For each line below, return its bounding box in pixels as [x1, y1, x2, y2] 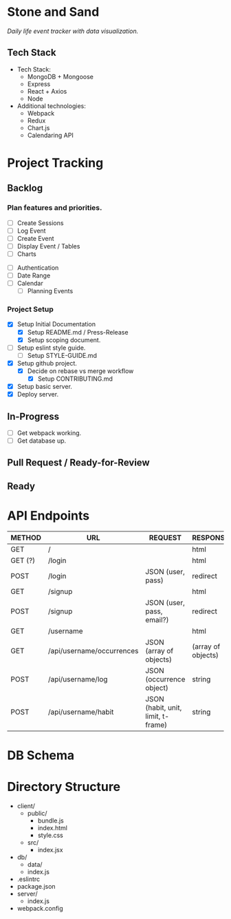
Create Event [16, 234, 54, 242]
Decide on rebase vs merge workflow [27, 366, 134, 375]
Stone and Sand [7, 4, 100, 20]
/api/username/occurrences [47, 646, 139, 655]
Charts [16, 249, 36, 258]
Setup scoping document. [27, 335, 101, 344]
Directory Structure [7, 779, 121, 795]
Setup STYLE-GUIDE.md [27, 351, 98, 359]
